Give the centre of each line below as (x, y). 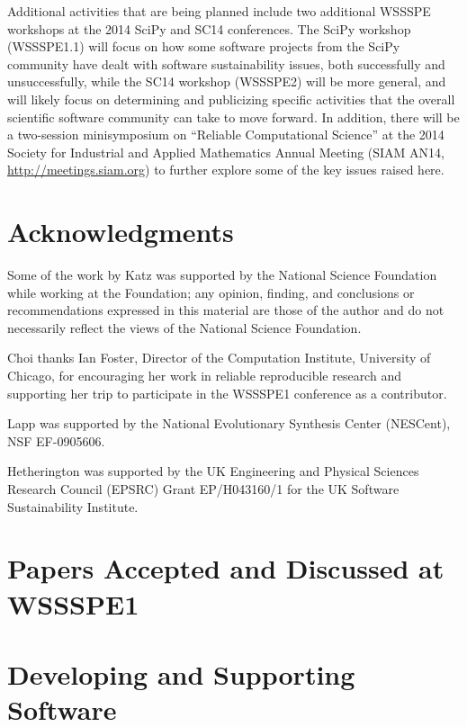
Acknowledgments (121, 232)
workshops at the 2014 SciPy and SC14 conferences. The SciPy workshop (209, 28)
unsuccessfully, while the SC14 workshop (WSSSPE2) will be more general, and (227, 81)
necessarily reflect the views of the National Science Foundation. (184, 327)
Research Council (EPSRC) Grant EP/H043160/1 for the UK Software (203, 489)
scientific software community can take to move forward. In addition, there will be (233, 117)
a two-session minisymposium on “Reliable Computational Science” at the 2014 (226, 135)
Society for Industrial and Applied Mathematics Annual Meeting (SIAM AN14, (226, 152)
